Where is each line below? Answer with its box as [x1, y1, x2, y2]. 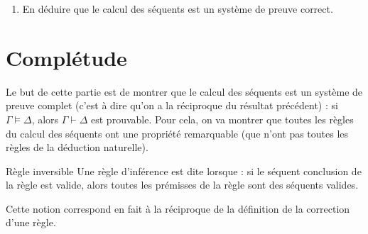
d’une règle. [6, 215, 56, 230]
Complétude [6, 43, 127, 72]
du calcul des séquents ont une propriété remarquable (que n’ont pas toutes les [6, 126, 349, 140]
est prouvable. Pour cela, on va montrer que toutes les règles [91, 111, 354, 126]
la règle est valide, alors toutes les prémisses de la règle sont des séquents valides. [6, 177, 359, 192]
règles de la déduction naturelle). [6, 140, 148, 155]
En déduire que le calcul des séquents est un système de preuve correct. [22, 1, 333, 16]
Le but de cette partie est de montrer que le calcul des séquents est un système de [6, 84, 363, 99]
